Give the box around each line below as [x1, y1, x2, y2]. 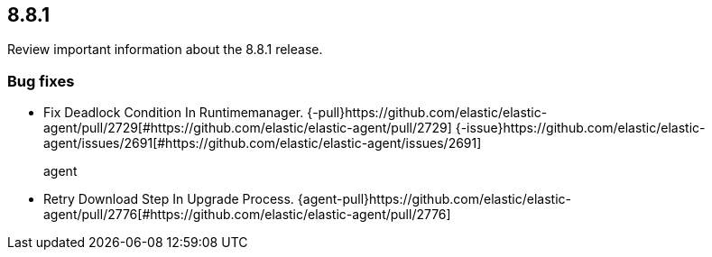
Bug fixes [7, 71, 75, 90]
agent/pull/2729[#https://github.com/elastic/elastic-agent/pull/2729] [43, 120, 452, 136]
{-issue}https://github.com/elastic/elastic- [455, 120, 706, 136]
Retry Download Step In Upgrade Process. [43, 191, 294, 207]
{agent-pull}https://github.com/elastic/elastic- [297, 191, 572, 207]
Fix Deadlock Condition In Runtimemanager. [43, 105, 304, 121]
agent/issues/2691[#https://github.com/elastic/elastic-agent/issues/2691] [43, 135, 482, 151]
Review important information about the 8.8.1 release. [7, 41, 323, 58]
